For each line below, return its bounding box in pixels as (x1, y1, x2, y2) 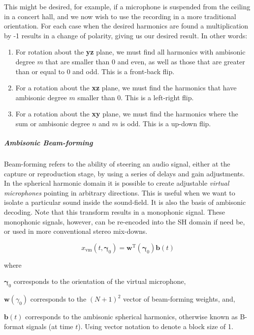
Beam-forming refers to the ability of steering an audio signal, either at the (4, 159, 230, 169)
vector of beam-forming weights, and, (123, 294, 235, 304)
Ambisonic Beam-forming (4, 138, 93, 148)
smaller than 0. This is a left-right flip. (77, 92, 194, 102)
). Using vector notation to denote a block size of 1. (78, 321, 233, 331)
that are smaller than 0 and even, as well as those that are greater (45, 56, 245, 66)
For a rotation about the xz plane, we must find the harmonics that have (15, 83, 237, 93)
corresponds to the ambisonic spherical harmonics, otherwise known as (25, 311, 238, 322)
